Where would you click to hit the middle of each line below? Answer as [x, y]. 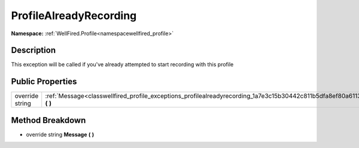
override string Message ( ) [60, 134]
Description [34, 50]
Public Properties [44, 81]
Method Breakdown [48, 120]
